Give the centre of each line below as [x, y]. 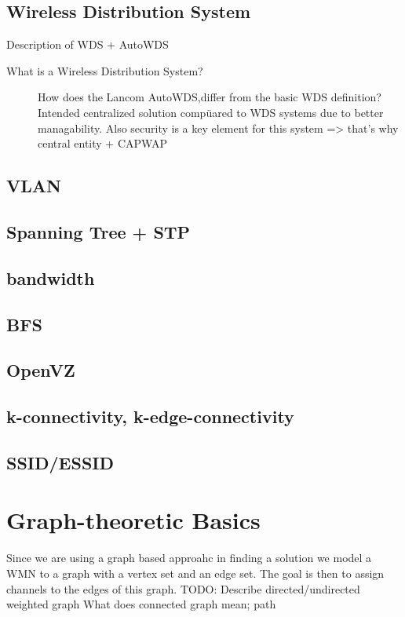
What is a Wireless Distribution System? [105, 70]
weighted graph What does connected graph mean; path [141, 604]
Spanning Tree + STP [99, 231]
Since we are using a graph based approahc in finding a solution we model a [189, 558]
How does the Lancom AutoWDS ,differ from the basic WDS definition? [210, 97]
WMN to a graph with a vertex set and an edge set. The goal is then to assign [195, 573]
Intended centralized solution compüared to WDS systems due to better [211, 112]
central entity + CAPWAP [102, 143]
